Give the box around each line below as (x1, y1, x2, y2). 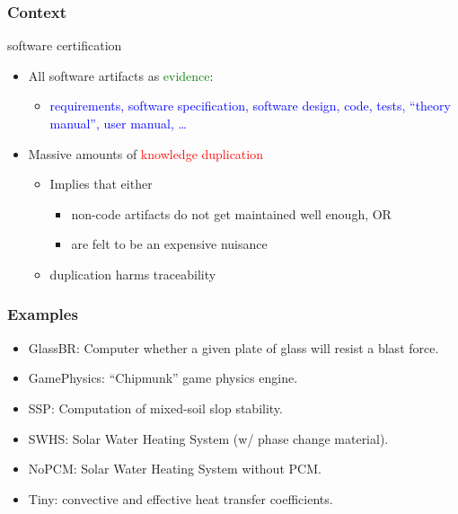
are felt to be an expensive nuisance (71, 235, 268, 253)
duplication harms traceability (49, 264, 216, 283)
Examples (7, 303, 78, 325)
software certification (7, 36, 122, 55)
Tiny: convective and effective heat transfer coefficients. (28, 489, 333, 508)
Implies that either (49, 174, 153, 193)
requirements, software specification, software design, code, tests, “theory (49, 96, 451, 115)
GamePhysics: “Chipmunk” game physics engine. (28, 368, 298, 387)
